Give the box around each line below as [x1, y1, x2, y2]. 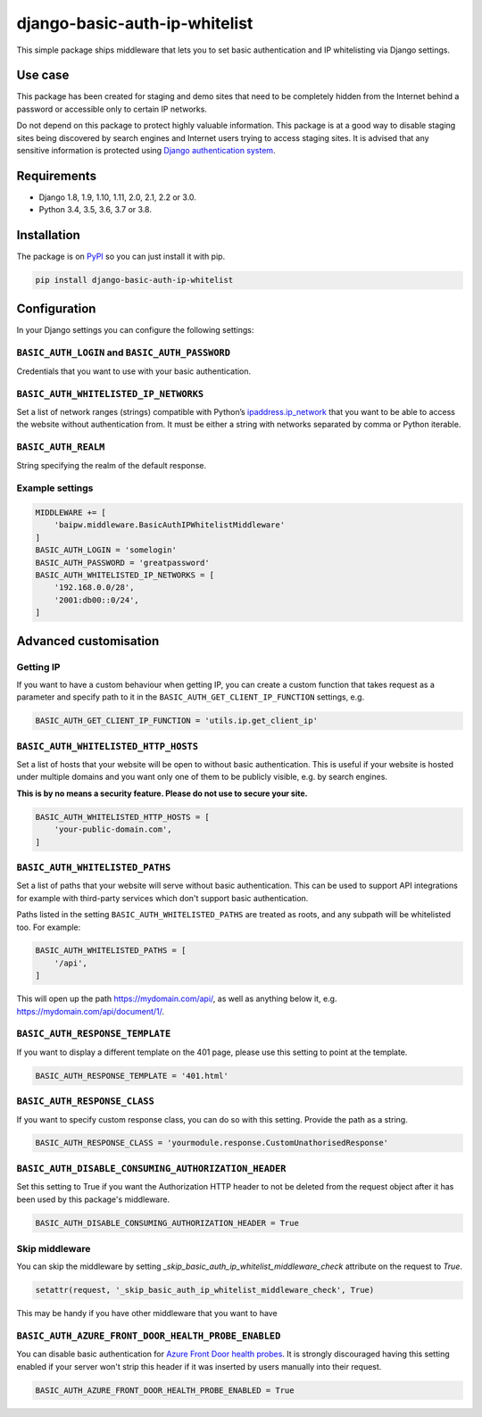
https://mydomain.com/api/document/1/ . [16, 1006, 165, 1016]
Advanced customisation [16, 634, 160, 649]
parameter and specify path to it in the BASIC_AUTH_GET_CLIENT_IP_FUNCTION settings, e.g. [16, 692, 365, 702]
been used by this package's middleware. [16, 1194, 170, 1205]
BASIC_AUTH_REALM [16, 442, 105, 453]
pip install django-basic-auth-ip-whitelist [35, 275, 234, 286]
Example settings [16, 482, 94, 494]
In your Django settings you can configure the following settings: [16, 324, 254, 335]
